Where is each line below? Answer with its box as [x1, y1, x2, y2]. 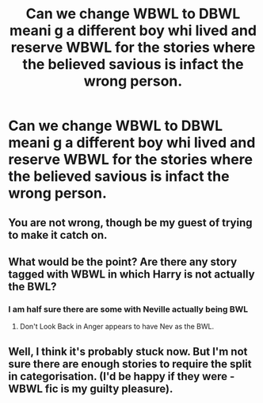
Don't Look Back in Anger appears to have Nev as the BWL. [19, 322, 215, 332]
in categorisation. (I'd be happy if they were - [8, 370, 235, 383]
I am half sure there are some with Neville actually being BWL [8, 303, 249, 314]
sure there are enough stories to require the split [8, 357, 252, 370]
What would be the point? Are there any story [8, 255, 238, 268]
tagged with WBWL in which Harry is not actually [8, 267, 255, 281]
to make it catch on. [8, 228, 108, 242]
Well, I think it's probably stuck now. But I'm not [8, 344, 248, 358]
